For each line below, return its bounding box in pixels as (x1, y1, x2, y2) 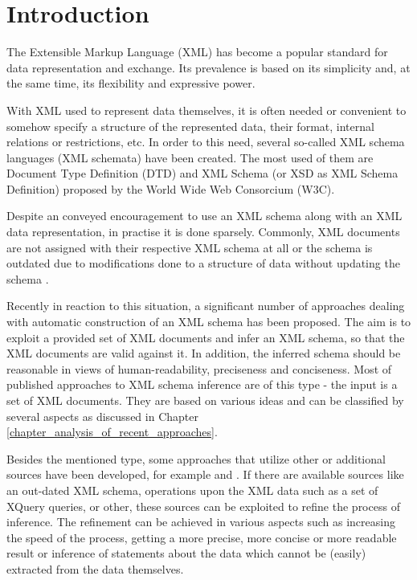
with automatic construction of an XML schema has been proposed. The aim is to (6, 313, 411, 330)
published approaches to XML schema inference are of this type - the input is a (6, 376, 398, 393)
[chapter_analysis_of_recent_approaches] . (6, 423, 218, 440)
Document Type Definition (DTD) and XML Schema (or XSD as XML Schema (6, 165, 399, 182)
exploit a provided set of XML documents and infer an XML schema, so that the (6, 329, 405, 345)
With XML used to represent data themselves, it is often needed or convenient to (6, 101, 407, 118)
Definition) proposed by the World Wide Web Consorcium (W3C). (6, 180, 335, 197)
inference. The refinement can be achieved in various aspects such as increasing (6, 513, 395, 530)
